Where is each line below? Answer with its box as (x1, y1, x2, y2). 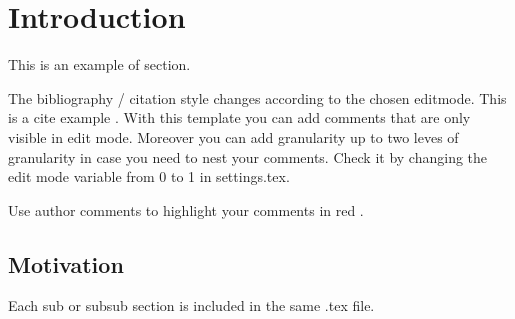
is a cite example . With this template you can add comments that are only (8, 107, 471, 128)
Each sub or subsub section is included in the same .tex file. (8, 295, 375, 316)
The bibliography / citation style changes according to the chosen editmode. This (8, 87, 507, 108)
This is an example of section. (8, 54, 191, 75)
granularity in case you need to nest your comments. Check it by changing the (8, 146, 488, 167)
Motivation (8, 248, 124, 279)
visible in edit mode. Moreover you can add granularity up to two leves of (8, 126, 459, 147)
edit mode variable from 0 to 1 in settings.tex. (8, 166, 290, 187)
